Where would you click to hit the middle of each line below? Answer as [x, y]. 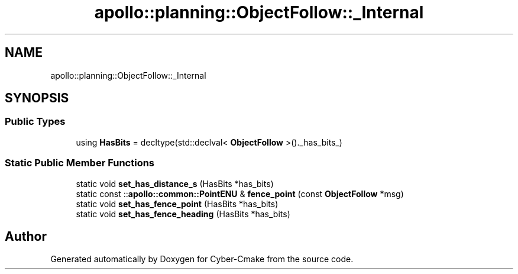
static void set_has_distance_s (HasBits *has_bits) [175, 183]
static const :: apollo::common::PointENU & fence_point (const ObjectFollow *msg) [240, 194]
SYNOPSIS [37, 98]
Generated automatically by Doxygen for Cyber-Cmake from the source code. [202, 259]
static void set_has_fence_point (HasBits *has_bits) [177, 204]
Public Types [35, 122]
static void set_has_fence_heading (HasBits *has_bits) [183, 214]
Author [26, 236]
